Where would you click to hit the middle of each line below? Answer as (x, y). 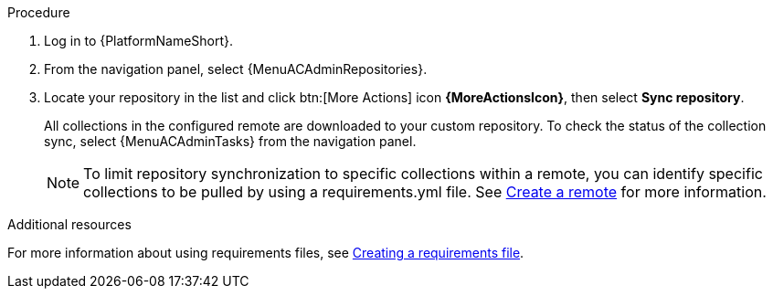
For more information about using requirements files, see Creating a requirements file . (266, 253)
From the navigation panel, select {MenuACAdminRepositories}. (236, 69)
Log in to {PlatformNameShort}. (139, 41)
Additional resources (69, 224)
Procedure (39, 12)
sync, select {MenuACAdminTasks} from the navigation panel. (230, 141)
